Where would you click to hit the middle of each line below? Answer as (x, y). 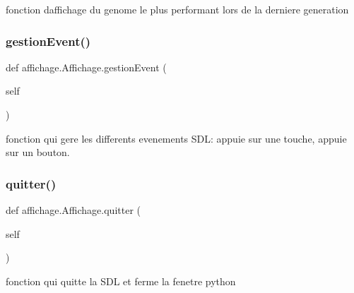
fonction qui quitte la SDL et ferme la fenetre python (121, 281)
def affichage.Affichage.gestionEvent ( (86, 67)
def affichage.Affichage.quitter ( (73, 210)
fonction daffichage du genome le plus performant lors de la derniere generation (177, 9)
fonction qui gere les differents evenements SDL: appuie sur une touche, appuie (176, 138)
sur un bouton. (38, 152)
